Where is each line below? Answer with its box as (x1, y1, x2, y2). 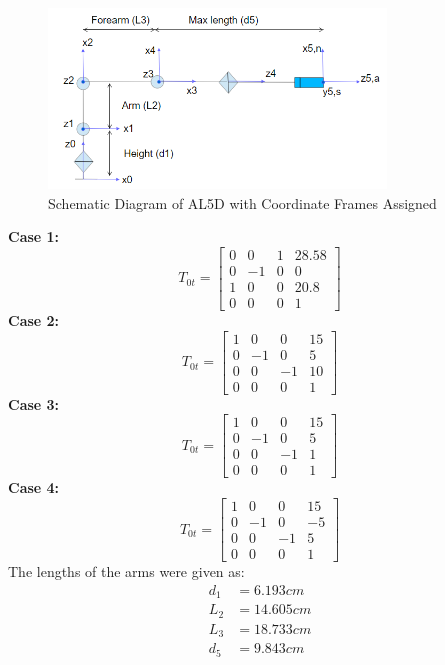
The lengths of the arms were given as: (8, 561, 245, 582)
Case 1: (8, 226, 60, 247)
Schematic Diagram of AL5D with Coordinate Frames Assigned (48, 192, 437, 213)
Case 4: (8, 477, 60, 498)
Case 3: (8, 393, 60, 414)
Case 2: (8, 309, 60, 330)
